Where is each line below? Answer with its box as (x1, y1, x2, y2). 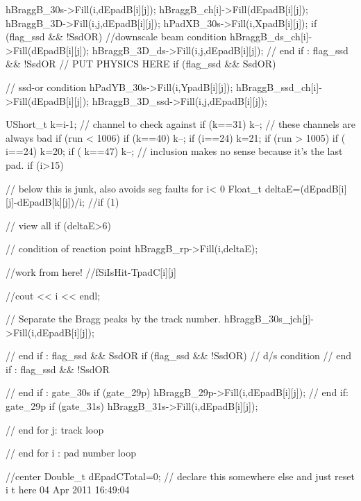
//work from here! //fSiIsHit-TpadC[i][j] (6, 264, 177, 279)
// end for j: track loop (6, 422, 104, 436)
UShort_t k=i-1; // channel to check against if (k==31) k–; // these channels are (6, 117, 355, 131)
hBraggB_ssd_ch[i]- (236, 79, 322, 94)
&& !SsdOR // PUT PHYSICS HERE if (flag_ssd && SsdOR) (6, 56, 276, 71)
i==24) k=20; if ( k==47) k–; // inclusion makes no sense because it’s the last (6, 144, 343, 158)
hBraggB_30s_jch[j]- (224, 311, 314, 326)
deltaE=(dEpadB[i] (265, 181, 347, 195)
